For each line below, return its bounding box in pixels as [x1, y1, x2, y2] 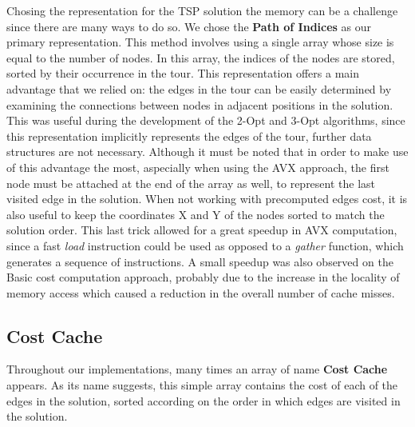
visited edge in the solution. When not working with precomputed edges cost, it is [6, 190, 408, 207]
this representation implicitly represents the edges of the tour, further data [6, 127, 372, 144]
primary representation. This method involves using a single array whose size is [6, 34, 394, 50]
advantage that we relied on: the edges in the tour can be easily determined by [6, 80, 392, 97]
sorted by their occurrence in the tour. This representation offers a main [6, 65, 359, 82]
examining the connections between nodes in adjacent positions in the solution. [6, 96, 393, 113]
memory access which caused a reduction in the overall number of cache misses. [6, 284, 395, 301]
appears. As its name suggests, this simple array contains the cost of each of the [6, 377, 398, 393]
